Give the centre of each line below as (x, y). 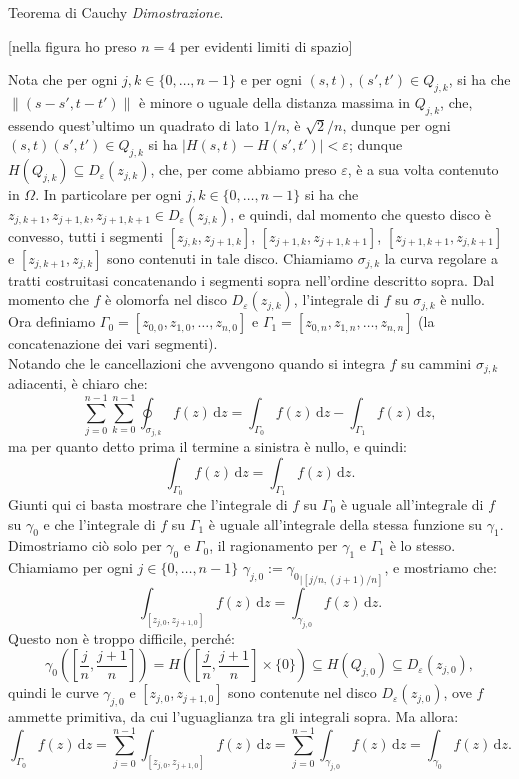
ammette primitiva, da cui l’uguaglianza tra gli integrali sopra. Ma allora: (233, 716)
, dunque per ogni (396, 124)
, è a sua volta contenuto (423, 169)
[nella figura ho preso (72, 45)
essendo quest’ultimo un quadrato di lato (133, 124)
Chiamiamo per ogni (70, 567)
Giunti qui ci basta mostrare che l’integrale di (148, 504)
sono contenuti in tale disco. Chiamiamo (230, 257)
